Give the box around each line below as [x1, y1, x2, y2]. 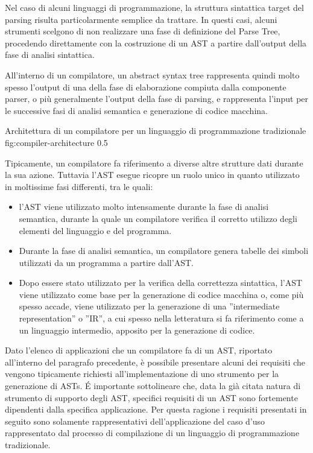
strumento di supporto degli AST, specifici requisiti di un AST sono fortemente [5, 391, 298, 404]
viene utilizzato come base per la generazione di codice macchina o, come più [19, 288, 304, 300]
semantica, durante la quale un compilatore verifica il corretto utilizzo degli [19, 212, 297, 224]
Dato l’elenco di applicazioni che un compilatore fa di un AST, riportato [5, 344, 273, 356]
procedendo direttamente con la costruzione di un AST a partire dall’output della [5, 36, 307, 49]
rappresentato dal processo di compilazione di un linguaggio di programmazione [5, 426, 300, 439]
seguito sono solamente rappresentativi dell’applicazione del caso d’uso [5, 414, 265, 427]
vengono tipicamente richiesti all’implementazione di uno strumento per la [5, 367, 279, 380]
